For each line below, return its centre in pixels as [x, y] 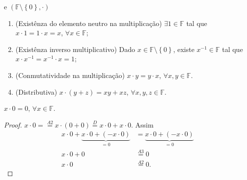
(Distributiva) [36, 91]
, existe [184, 49]
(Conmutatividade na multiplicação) [70, 75]
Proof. [13, 124]
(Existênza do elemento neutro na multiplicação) [89, 23]
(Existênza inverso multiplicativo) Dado [75, 49]
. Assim [142, 124]
